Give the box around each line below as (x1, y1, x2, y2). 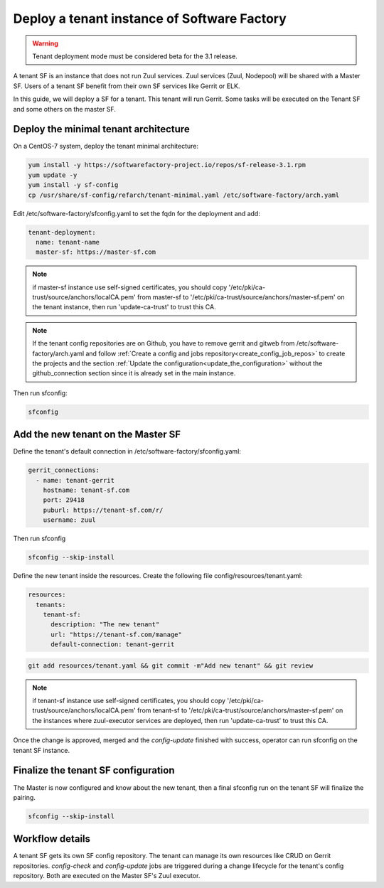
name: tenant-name (36, 238, 100, 246)
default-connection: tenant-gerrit (50, 641, 175, 648)
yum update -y (28, 171, 78, 179)
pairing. (13, 793, 36, 801)
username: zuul (43, 516, 96, 524)
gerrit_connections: (28, 466, 100, 474)
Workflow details (13, 833, 91, 845)
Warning (32, 39, 58, 48)
